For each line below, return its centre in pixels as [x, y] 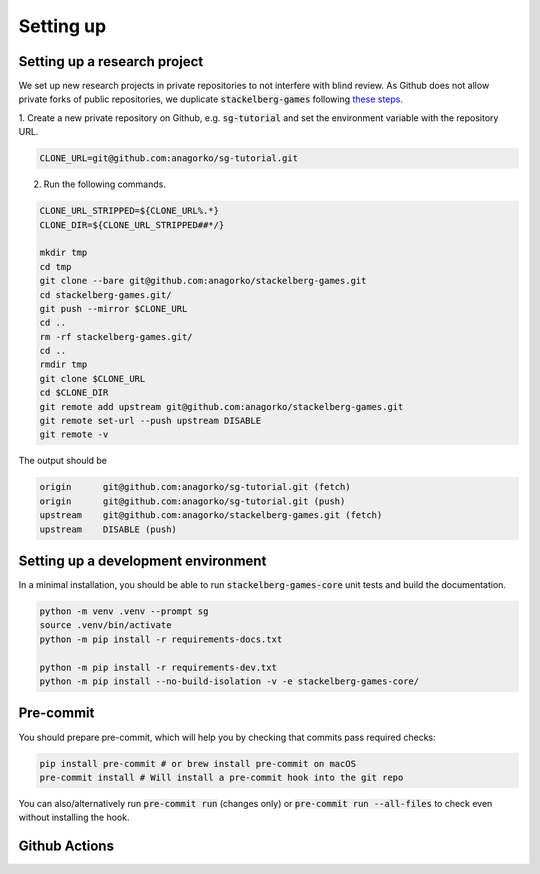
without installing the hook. [74, 817]
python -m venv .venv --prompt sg [124, 611]
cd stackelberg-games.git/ [105, 294]
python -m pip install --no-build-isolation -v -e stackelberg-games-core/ [229, 681]
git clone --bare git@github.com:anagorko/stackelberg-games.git [203, 281]
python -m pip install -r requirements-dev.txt [158, 667]
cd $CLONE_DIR [74, 393]
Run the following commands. [105, 184]
